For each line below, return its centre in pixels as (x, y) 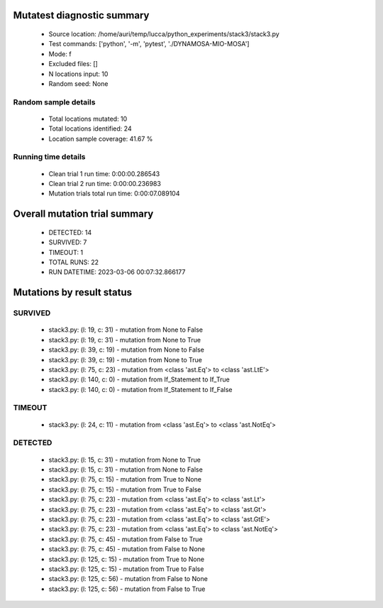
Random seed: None (78, 83)
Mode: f (60, 54)
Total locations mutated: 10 (88, 119)
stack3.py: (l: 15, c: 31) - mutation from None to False (126, 469)
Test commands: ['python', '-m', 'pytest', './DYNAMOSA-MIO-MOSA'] (149, 44)
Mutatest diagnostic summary (81, 15)
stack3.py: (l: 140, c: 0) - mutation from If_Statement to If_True (139, 379)
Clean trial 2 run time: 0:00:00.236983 (105, 184)
